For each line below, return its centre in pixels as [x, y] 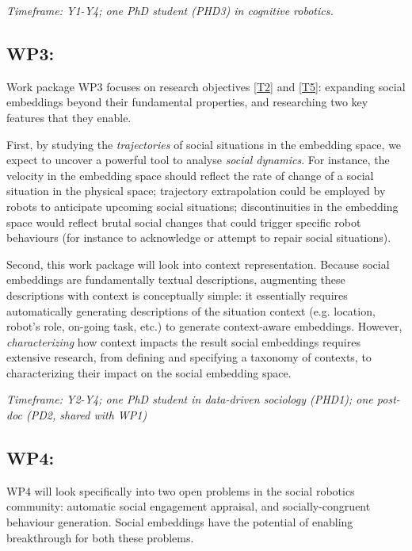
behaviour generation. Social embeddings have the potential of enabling [180, 522]
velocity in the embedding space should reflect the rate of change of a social [190, 175]
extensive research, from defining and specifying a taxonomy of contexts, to [189, 357]
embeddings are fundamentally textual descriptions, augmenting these [176, 279]
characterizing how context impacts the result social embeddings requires [183, 341]
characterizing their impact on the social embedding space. [149, 372]
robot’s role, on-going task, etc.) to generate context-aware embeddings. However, [204, 326]
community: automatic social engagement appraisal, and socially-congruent [189, 506]
